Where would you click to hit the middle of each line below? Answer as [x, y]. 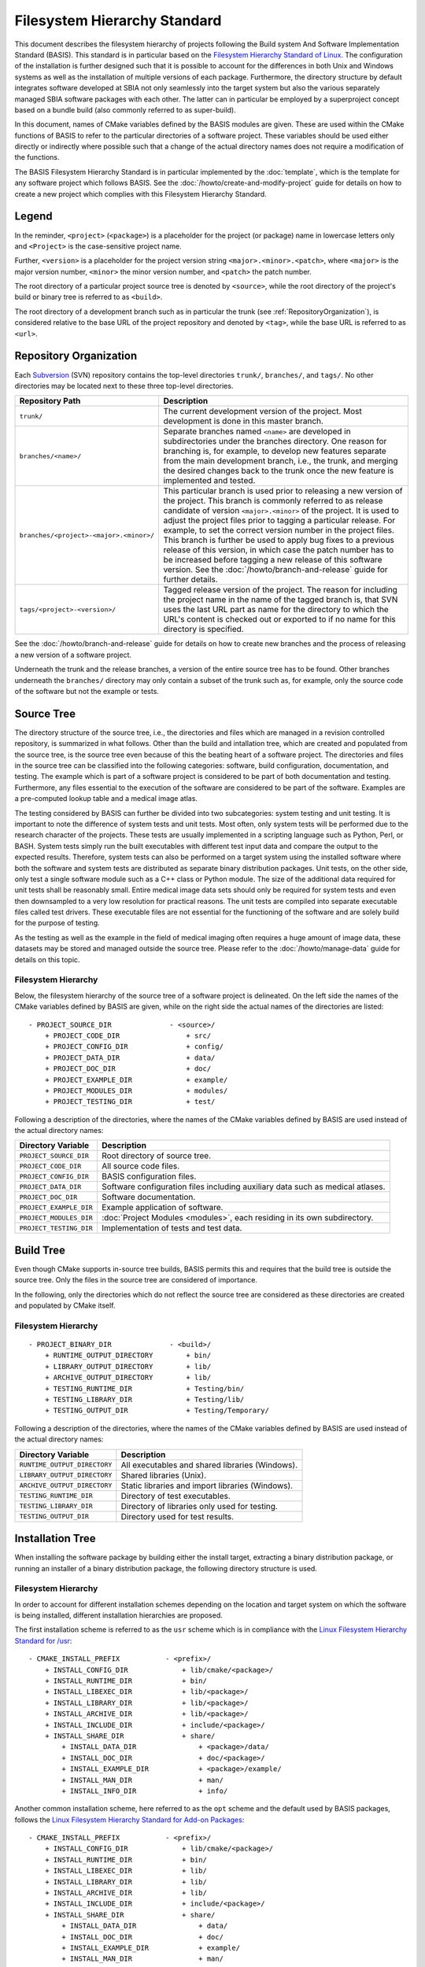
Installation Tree [55, 1539]
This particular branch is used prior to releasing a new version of [283, 491]
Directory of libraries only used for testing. [200, 1506]
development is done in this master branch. [244, 421]
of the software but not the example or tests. [87, 691]
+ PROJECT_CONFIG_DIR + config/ [134, 1047]
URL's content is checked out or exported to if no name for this [280, 619]
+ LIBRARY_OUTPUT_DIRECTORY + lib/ [128, 1366]
